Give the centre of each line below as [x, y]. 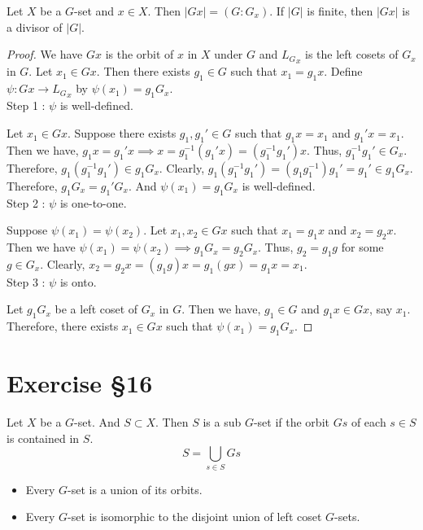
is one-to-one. [93, 202]
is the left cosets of [352, 54]
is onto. [78, 281]
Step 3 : [26, 281]
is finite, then [340, 11]
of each [368, 422]
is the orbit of [140, 54]
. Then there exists [143, 71]
